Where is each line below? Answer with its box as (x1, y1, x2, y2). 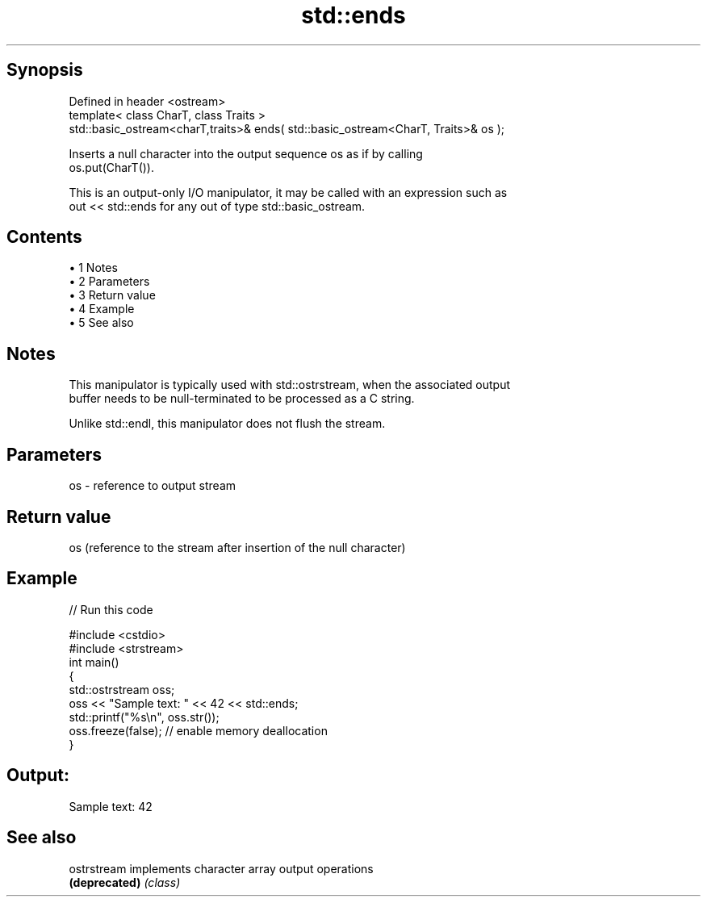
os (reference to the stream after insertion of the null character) (69, 540, 406, 554)
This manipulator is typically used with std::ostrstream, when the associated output (69, 378, 511, 392)
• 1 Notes (69, 261, 118, 275)
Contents (6, 227, 82, 248)
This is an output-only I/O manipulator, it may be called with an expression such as (69, 185, 508, 199)
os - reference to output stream (69, 479, 236, 493)
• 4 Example (69, 302, 135, 316)
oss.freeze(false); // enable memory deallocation (69, 723, 328, 738)
